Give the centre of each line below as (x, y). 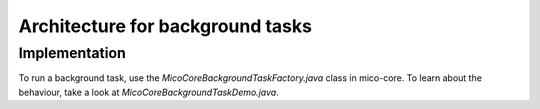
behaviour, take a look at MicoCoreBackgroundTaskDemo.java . (148, 92)
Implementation (72, 53)
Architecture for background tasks (165, 26)
